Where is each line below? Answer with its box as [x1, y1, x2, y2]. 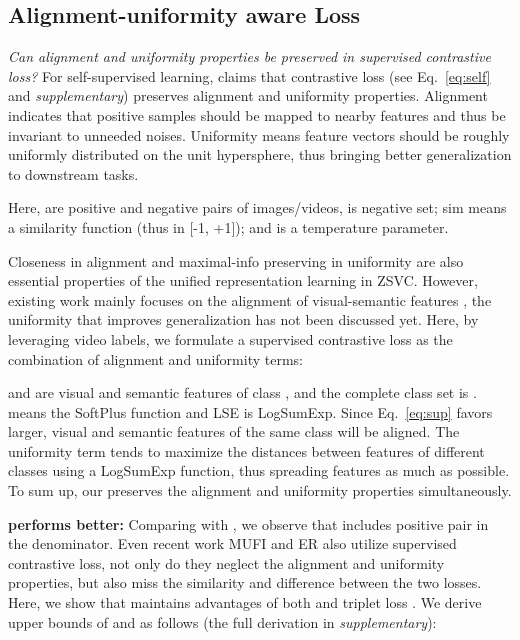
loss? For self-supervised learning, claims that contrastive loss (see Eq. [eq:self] [8, 65, 491, 86]
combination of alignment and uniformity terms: [8, 348, 303, 369]
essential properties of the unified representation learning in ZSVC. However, [8, 270, 478, 291]
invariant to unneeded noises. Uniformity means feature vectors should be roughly [8, 124, 510, 145]
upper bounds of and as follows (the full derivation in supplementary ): [8, 611, 437, 632]
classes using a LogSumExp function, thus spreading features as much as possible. [8, 460, 510, 481]
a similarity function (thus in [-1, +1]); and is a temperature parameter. [8, 216, 449, 237]
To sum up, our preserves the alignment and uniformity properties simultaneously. [8, 480, 512, 501]
